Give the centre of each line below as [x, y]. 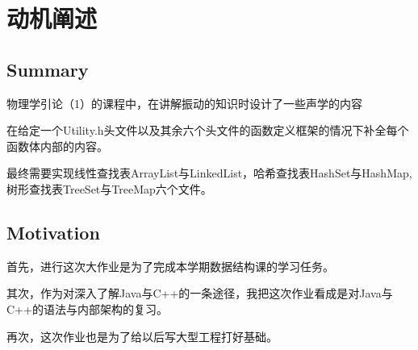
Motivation [53, 232]
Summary [48, 69]
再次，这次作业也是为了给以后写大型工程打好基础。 [142, 336]
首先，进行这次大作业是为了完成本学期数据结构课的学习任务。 [170, 266]
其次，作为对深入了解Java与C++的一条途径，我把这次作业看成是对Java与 [200, 293]
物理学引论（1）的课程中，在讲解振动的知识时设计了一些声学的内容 [184, 103]
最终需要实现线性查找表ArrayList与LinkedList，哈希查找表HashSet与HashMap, [209, 173]
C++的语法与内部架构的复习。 [87, 308]
